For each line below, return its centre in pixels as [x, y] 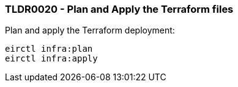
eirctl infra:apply [51, 59]
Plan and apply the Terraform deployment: [90, 30]
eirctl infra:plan [49, 49]
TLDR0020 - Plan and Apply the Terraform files [119, 9]
